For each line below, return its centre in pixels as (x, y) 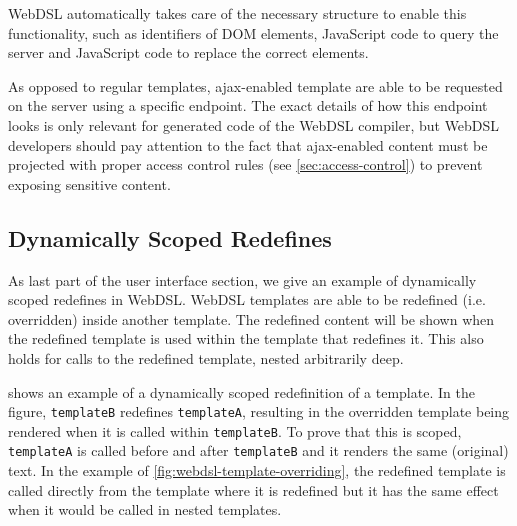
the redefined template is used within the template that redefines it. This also (246, 338)
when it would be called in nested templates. (145, 509)
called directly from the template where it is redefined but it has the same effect (253, 489)
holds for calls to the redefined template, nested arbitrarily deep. (206, 357)
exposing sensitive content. (89, 183)
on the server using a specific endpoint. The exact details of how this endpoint (248, 105)
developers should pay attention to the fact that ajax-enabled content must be (248, 144)
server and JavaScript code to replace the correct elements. (188, 52)
